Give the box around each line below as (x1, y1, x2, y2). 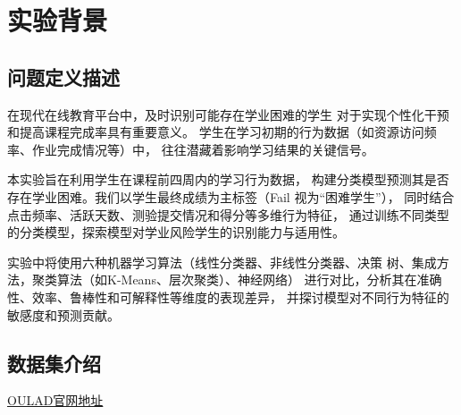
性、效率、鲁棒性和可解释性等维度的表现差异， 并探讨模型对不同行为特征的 (7, 287, 449, 306)
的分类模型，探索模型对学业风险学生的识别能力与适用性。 (7, 223, 345, 241)
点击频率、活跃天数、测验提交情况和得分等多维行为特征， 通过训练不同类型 (7, 205, 449, 224)
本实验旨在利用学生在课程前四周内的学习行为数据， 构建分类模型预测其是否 (7, 170, 449, 189)
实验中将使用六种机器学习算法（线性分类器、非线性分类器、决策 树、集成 (7, 252, 437, 271)
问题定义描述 (7, 63, 120, 90)
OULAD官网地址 (7, 391, 104, 410)
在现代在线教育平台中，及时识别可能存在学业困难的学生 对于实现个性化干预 (7, 105, 449, 123)
